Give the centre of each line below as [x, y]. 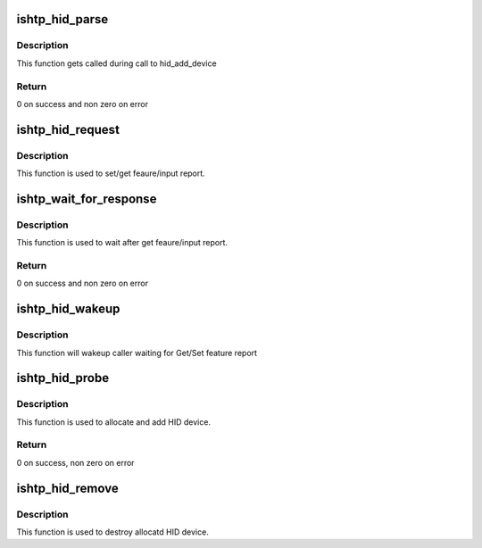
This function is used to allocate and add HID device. [114, 422]
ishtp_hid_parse [62, 19]
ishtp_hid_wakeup [68, 309]
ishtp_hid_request [68, 129]
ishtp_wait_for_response [87, 199]
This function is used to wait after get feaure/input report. [122, 243]
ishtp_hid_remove [68, 488]
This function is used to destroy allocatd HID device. [112, 532]
